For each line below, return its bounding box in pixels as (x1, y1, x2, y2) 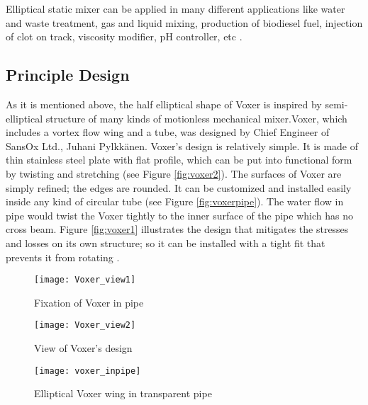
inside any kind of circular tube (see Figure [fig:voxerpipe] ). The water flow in (6, 194, 344, 209)
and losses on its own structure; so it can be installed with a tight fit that (6, 235, 325, 250)
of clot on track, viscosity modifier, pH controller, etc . (6, 29, 242, 44)
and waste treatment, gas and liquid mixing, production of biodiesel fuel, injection (6, 15, 363, 30)
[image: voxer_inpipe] (34, 365, 141, 376)
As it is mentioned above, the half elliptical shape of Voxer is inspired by (6, 96, 322, 111)
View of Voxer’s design (34, 341, 133, 355)
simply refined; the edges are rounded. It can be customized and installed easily (6, 180, 352, 195)
